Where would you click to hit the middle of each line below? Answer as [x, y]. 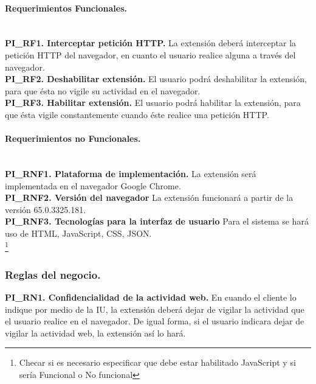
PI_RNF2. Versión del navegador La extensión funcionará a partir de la [149, 197]
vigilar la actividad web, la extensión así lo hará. [95, 333]
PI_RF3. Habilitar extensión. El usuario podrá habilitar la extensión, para [153, 103]
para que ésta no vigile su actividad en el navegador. [103, 90]
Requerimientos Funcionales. [66, 8]
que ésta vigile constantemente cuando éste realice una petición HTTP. [137, 114]
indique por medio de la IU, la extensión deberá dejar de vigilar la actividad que [155, 309]
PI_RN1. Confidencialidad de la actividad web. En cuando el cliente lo [151, 297]
